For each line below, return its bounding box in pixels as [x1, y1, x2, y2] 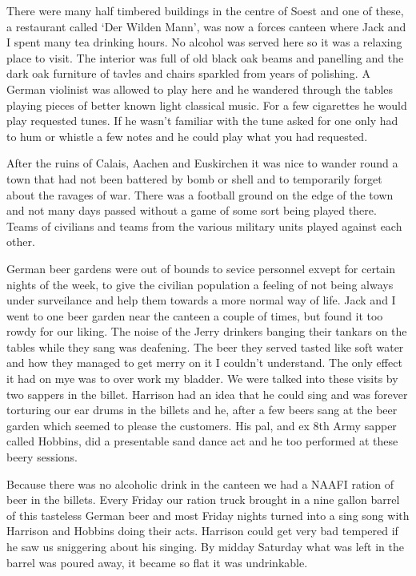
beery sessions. [6, 449, 78, 465]
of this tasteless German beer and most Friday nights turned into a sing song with [6, 506, 410, 523]
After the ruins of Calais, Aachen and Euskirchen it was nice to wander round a [6, 155, 398, 171]
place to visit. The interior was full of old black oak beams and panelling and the [6, 49, 404, 66]
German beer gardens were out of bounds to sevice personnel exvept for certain [6, 260, 395, 276]
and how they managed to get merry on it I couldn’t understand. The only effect [6, 354, 402, 371]
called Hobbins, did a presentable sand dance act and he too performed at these [6, 433, 398, 449]
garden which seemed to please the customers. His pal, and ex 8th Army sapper [6, 417, 397, 433]
